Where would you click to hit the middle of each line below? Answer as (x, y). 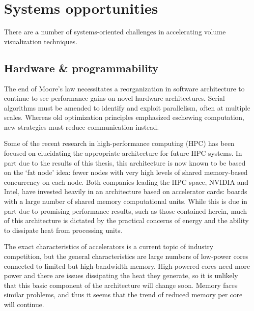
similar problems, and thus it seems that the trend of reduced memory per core (123, 295)
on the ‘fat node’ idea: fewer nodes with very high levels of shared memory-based (126, 172)
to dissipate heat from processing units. (63, 230)
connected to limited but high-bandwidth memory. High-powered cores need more (127, 266)
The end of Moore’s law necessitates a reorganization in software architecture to (124, 88)
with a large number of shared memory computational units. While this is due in (126, 201)
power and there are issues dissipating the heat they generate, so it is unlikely (121, 275)
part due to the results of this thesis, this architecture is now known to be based (125, 162)
